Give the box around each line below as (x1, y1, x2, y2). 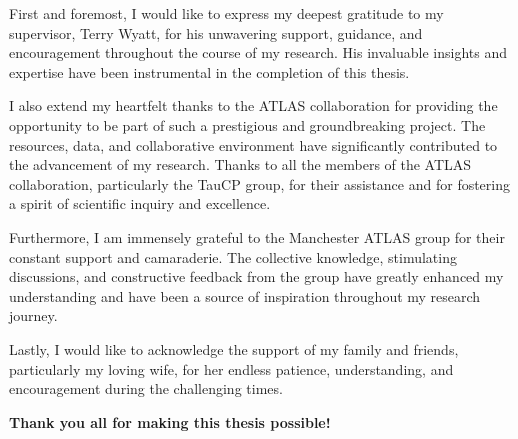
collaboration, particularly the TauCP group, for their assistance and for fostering (9, 173, 511, 194)
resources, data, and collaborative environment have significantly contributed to (9, 134, 498, 155)
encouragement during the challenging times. (9, 378, 283, 399)
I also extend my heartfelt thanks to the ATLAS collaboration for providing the (9, 95, 498, 116)
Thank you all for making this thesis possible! (9, 411, 331, 432)
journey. (9, 305, 58, 326)
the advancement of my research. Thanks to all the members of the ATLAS (9, 154, 472, 175)
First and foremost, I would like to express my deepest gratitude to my (9, 3, 444, 23)
